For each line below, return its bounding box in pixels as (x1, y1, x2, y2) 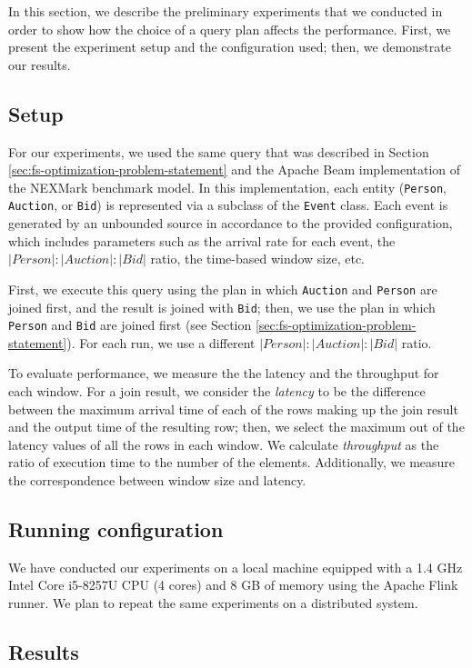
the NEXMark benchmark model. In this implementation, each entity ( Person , (8, 177, 447, 196)
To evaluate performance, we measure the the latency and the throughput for (8, 364, 439, 383)
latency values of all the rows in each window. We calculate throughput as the (8, 434, 439, 454)
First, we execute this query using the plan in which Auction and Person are (8, 279, 437, 298)
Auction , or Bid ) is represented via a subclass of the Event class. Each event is (8, 195, 448, 214)
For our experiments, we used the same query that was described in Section (8, 142, 429, 161)
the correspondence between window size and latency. (8, 470, 306, 489)
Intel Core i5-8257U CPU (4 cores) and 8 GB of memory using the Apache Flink (8, 575, 458, 594)
